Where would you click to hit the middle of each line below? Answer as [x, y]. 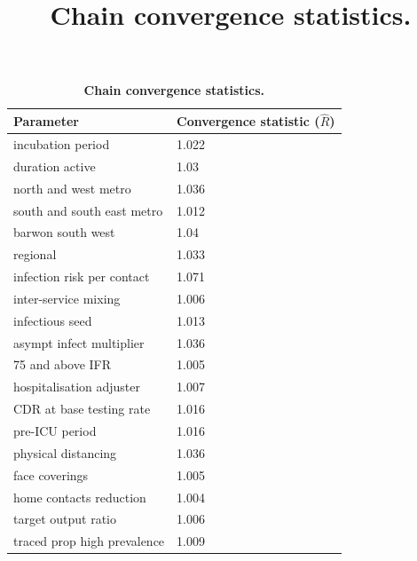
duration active [55, 166]
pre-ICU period [55, 431]
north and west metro [72, 188]
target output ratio [65, 519]
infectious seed [53, 320]
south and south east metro [88, 210]
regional [35, 254]
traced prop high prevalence [89, 541]
